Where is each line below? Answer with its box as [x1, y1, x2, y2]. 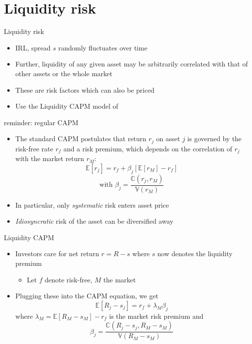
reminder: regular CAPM [4, 117, 79, 127]
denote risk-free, [45, 274, 93, 284]
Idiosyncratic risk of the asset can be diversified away [15, 216, 173, 226]
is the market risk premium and [109, 311, 204, 321]
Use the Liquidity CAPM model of [15, 101, 118, 111]
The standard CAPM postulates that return [15, 133, 146, 144]
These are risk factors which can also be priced [15, 84, 155, 95]
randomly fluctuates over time [58, 42, 147, 52]
